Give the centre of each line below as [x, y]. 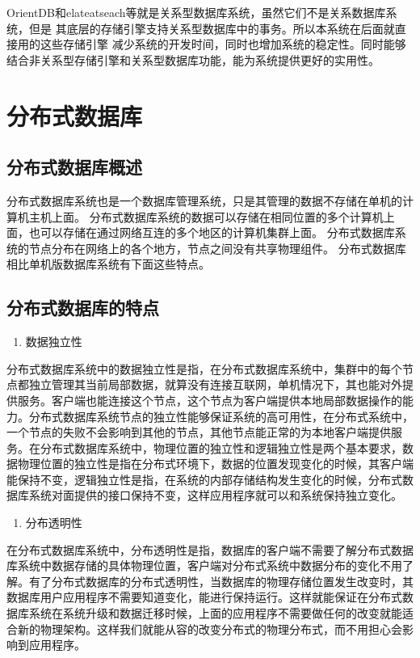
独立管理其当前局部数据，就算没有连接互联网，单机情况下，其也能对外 [215, 384]
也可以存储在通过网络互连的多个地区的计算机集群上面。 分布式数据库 [212, 232]
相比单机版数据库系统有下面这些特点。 [108, 264]
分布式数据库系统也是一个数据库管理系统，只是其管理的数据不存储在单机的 [204, 200]
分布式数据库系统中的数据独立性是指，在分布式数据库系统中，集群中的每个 [204, 368]
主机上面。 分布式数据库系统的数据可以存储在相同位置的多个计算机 [206, 216]
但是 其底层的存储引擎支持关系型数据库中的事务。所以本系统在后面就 [212, 28]
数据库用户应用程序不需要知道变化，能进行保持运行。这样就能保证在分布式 [204, 597]
